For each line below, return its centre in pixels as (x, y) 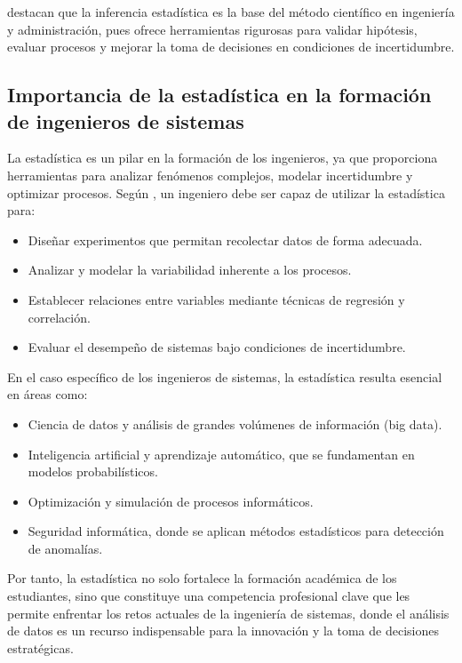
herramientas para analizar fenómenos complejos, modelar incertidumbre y (210, 175)
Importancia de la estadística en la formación (219, 95)
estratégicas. (40, 647)
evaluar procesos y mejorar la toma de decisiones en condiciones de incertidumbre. (231, 47)
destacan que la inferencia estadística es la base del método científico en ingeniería (231, 12)
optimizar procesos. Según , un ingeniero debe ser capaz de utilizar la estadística (226, 192)
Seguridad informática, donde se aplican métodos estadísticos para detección (236, 531)
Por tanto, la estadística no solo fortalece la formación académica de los (202, 578)
